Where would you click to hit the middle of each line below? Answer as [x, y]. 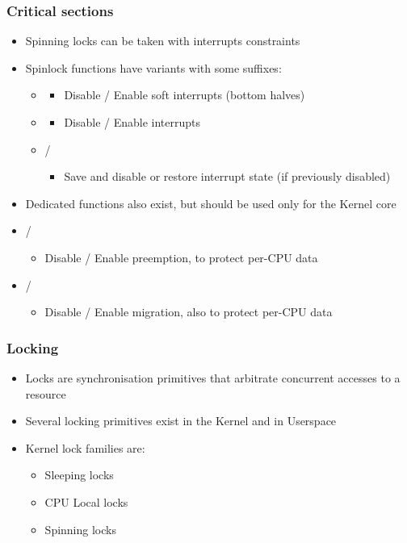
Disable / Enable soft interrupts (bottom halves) [185, 95]
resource [46, 393]
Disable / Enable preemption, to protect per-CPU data [181, 257]
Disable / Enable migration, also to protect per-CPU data [189, 312]
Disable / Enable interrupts [132, 122]
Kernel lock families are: [85, 447]
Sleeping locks [79, 475]
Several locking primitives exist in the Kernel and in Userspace [181, 421]
